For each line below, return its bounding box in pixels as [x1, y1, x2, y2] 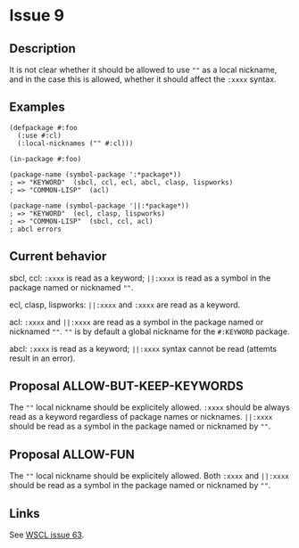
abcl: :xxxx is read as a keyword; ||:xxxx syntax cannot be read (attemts [9, 343, 278, 354]
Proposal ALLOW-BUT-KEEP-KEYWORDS [9, 379, 244, 394]
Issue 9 [9, 5, 65, 26]
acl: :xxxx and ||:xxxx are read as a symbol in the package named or [9, 316, 264, 327]
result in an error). [9, 353, 76, 364]
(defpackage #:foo [9, 123, 78, 132]
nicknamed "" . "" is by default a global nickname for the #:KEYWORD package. [9, 326, 290, 337]
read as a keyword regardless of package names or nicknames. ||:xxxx [9, 412, 273, 422]
